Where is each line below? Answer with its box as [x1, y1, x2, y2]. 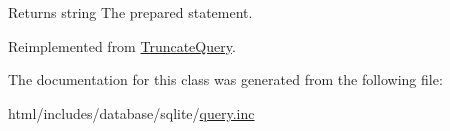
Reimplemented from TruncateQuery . [8, 35, 236, 56]
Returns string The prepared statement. [8, 2, 253, 22]
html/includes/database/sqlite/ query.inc [8, 102, 255, 123]
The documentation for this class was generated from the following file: [8, 69, 443, 90]
